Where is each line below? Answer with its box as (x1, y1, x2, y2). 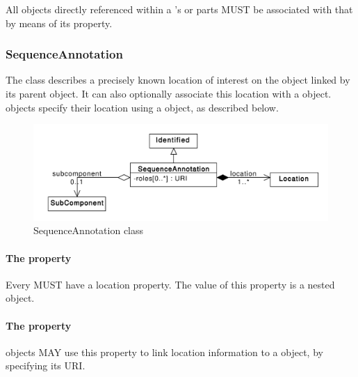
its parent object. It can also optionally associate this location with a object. (6, 86, 332, 100)
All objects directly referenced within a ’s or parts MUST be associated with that (6, 2, 353, 16)
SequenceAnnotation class (33, 223, 144, 238)
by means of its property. (6, 15, 113, 30)
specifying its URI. (6, 358, 86, 373)
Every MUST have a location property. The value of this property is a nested (6, 277, 335, 291)
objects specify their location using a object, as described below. (6, 100, 279, 114)
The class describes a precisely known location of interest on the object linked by (6, 72, 350, 87)
